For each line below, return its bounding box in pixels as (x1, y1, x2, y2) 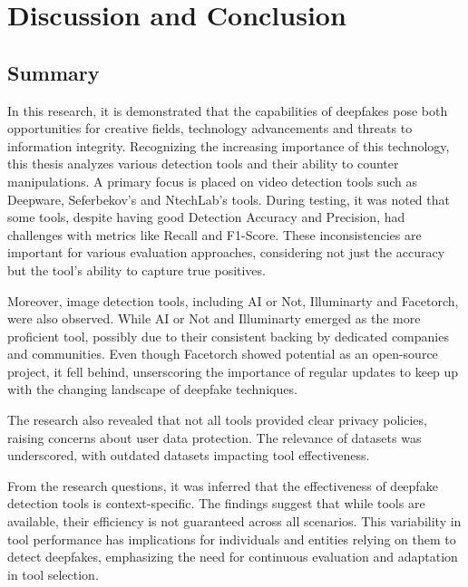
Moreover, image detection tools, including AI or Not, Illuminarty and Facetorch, (7, 291, 459, 310)
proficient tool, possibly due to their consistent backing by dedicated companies (7, 326, 449, 345)
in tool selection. (7, 564, 99, 583)
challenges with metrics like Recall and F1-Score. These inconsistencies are (7, 225, 422, 244)
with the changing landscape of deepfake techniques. (7, 380, 297, 399)
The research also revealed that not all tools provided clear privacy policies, (7, 410, 427, 429)
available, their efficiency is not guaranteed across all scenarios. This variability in (7, 512, 462, 531)
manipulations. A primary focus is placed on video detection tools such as (7, 171, 418, 190)
